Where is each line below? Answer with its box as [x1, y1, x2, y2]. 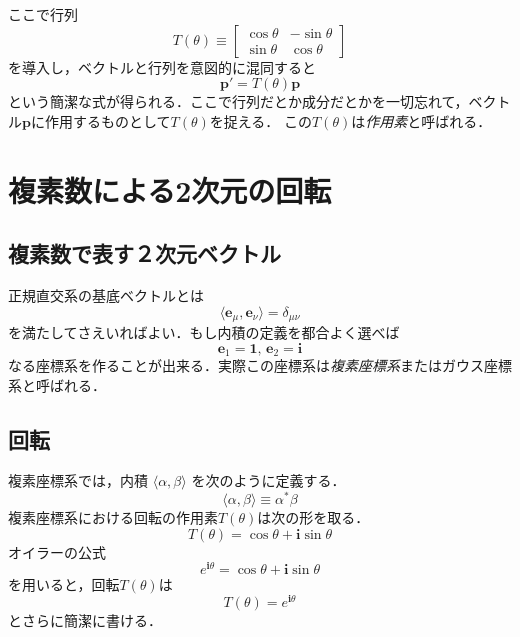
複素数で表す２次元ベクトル [8, 238, 281, 269]
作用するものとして [44, 110, 171, 131]
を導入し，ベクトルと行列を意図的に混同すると [8, 56, 316, 77]
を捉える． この [209, 110, 313, 131]
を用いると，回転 [8, 574, 120, 595]
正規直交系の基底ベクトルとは [8, 284, 204, 305]
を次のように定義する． [191, 470, 346, 491]
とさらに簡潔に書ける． [8, 610, 162, 631]
